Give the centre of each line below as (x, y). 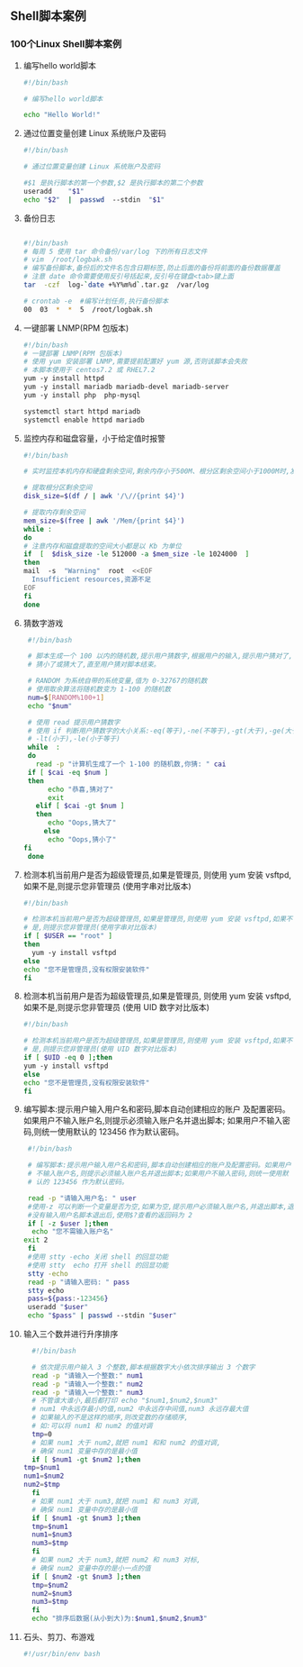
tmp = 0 (42, 1434)
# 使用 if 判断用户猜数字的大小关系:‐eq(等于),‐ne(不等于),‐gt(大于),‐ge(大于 (163, 731)
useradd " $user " (58, 1307)
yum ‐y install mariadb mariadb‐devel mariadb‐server (126, 387)
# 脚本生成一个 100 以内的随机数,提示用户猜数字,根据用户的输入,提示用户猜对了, (160, 656)
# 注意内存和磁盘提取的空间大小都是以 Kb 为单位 (102, 546)
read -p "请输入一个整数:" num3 (87, 1392)
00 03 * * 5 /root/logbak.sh (88, 309)
